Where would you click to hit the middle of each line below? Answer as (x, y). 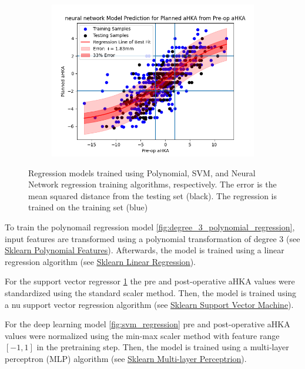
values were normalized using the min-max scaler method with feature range (142, 335)
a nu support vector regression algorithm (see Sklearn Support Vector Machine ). (149, 304)
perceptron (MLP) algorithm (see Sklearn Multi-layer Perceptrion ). (126, 358)
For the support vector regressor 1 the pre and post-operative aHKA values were (150, 281)
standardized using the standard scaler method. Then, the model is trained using (151, 292)
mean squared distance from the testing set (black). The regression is (152, 195)
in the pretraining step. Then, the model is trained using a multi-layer (163, 347)
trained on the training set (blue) (88, 207)
